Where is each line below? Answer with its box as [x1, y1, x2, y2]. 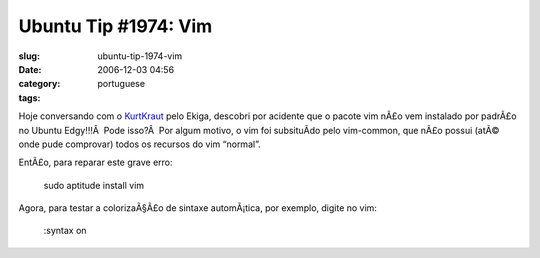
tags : [18, 91, 41, 104]
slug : [18, 50, 40, 62]
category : [18, 78, 61, 90]
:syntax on [43, 225, 87, 237]
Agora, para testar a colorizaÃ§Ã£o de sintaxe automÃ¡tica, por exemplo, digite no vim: [18, 202, 377, 214]
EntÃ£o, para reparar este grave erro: [18, 156, 174, 169]
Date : [18, 63, 42, 75]
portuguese [97, 78, 145, 90]
